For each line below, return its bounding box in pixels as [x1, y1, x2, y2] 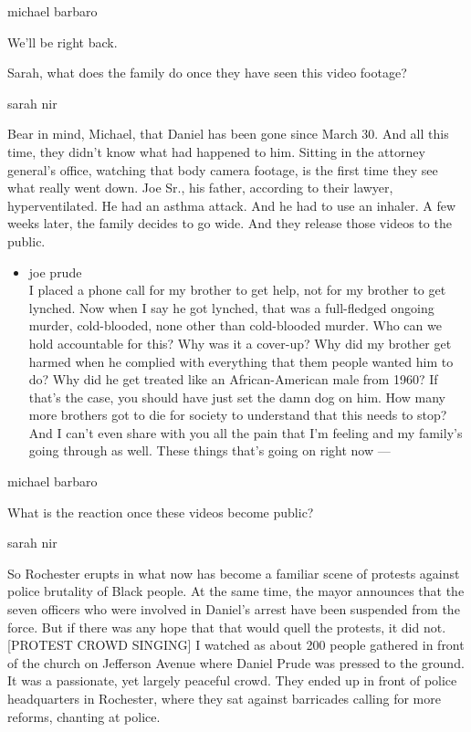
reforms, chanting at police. [7, 706, 161, 726]
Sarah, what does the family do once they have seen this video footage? [7, 63, 407, 82]
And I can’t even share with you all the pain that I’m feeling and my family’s [28, 423, 463, 442]
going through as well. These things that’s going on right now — [28, 441, 391, 460]
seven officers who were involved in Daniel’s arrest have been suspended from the [7, 600, 460, 619]
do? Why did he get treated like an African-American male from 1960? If [28, 370, 438, 389]
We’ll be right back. [7, 32, 118, 51]
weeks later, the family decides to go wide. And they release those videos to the [7, 214, 452, 233]
